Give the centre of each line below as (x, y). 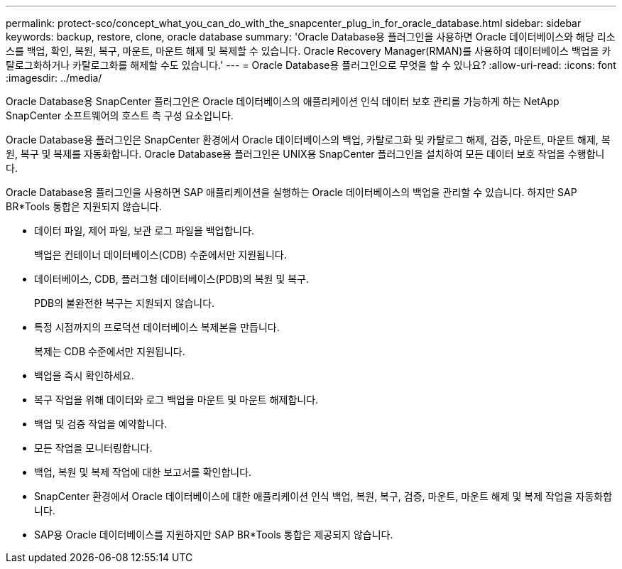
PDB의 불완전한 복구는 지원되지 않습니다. (125, 303)
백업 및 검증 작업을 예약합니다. (101, 424)
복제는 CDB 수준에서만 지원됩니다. (110, 351)
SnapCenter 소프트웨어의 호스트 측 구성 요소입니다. (120, 115)
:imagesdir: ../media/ (54, 78)
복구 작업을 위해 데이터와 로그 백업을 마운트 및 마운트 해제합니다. (176, 400)
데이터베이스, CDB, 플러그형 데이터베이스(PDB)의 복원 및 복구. (171, 279)
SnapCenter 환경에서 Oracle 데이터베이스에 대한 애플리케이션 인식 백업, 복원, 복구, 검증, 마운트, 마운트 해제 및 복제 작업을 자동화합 (323, 496)
